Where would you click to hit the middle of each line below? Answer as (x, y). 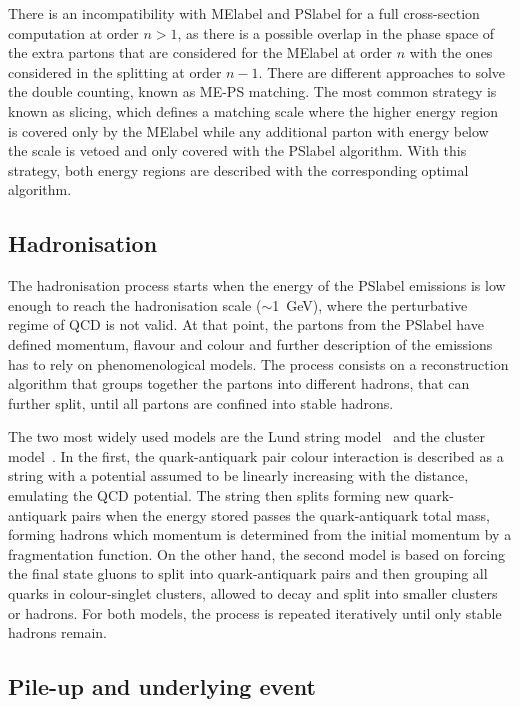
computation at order (73, 32)
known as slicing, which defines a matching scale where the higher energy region (253, 110)
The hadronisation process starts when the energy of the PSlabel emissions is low (257, 285)
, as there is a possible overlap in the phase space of (336, 32)
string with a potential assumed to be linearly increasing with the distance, (238, 475)
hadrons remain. (57, 632)
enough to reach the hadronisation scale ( (135, 304)
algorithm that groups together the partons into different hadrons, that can (239, 383)
